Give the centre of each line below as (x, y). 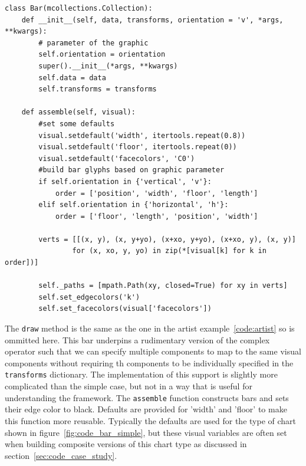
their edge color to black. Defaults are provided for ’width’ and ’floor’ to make (146, 409)
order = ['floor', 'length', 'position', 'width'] (157, 216)
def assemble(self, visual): (78, 112)
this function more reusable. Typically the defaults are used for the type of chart (151, 420)
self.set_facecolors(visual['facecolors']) (125, 309)
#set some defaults (77, 124)
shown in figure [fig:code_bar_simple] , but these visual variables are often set (146, 432)
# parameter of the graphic (93, 43)
